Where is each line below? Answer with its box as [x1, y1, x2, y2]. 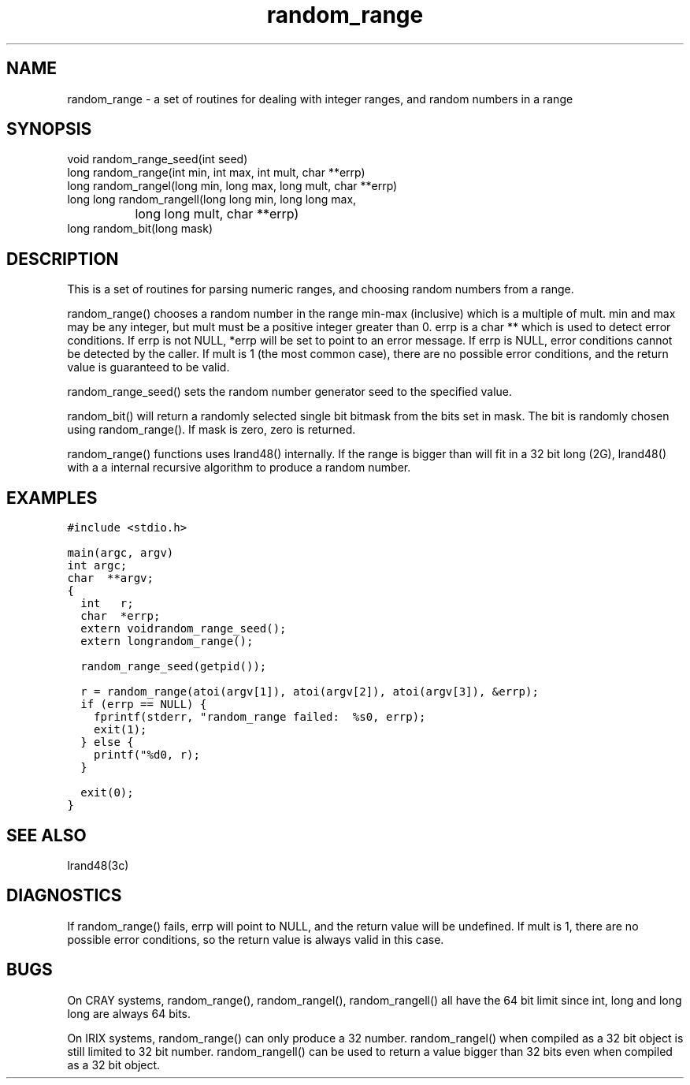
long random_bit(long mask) [67, 222, 213, 236]
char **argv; [67, 572, 154, 585]
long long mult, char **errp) [135, 206, 299, 222]
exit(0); [80, 786, 134, 800]
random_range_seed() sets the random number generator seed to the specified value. [67, 385, 513, 399]
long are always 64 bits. [67, 1006, 191, 1020]
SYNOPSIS [6, 119, 92, 140]
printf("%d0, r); [94, 748, 200, 762]
